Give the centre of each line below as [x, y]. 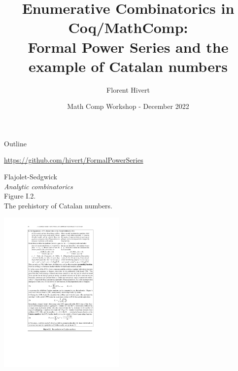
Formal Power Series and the [128, 47]
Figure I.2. [20, 196]
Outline [15, 143]
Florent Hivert [128, 89]
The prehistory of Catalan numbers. [58, 205]
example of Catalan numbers [128, 66]
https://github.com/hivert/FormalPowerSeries [74, 160]
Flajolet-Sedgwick [31, 177]
